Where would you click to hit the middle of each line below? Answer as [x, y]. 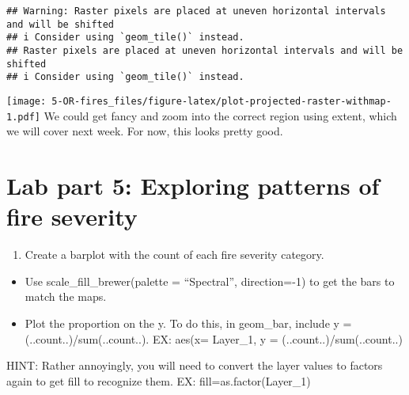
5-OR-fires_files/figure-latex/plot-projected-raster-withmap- [222, 101]
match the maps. [66, 296]
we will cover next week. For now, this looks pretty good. [145, 131]
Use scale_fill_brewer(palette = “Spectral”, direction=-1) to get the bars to [210, 281]
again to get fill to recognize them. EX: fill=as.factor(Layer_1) [159, 380]
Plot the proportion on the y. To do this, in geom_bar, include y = [188, 323]
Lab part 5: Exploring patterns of [193, 186]
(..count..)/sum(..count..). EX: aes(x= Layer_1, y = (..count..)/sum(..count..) [214, 338]
